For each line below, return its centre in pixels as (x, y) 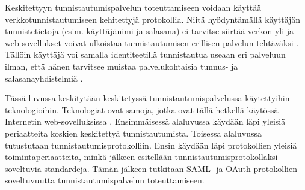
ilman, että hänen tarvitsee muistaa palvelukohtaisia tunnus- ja (122, 66)
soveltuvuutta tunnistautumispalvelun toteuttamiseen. (105, 180)
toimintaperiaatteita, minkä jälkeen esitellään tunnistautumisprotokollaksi (141, 157)
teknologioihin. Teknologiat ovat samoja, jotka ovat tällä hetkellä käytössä (142, 109)
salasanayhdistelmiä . (44, 78)
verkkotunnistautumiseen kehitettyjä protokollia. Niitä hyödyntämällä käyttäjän (153, 19)
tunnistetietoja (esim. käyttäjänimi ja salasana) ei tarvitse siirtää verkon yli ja (149, 31)
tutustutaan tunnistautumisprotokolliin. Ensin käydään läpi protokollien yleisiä (151, 145)
